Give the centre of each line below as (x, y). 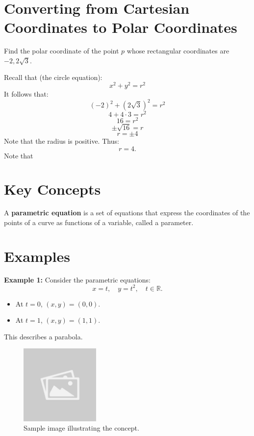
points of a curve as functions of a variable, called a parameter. (99, 222)
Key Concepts (52, 189)
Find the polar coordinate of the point (62, 51)
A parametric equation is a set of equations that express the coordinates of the (127, 213)
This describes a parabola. (43, 336)
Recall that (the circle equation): (53, 77)
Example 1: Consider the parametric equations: (77, 279)
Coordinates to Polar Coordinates (121, 27)
